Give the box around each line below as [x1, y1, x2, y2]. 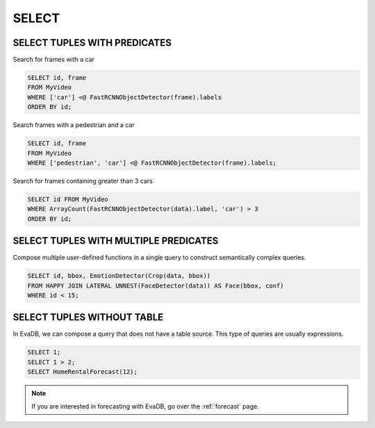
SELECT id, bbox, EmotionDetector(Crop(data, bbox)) [27, 272, 211, 280]
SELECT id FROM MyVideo [27, 195, 109, 203]
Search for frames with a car [12, 56, 95, 64]
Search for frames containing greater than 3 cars [12, 176, 153, 185]
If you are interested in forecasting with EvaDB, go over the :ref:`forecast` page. [31, 402, 260, 410]
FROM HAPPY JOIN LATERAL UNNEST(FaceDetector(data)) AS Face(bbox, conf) [27, 281, 284, 290]
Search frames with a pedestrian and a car [12, 121, 135, 129]
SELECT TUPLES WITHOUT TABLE [12, 311, 164, 323]
